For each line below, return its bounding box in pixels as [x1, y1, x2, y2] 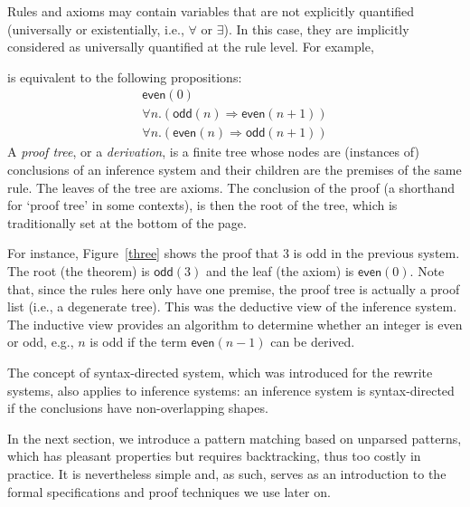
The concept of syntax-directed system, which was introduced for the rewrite [7, 363, 433, 381]
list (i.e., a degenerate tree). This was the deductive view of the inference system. [7, 297, 457, 316]
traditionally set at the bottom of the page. [7, 213, 247, 232]
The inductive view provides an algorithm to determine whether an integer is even [7, 314, 463, 333]
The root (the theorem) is [7, 262, 150, 281]
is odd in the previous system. [293, 244, 460, 263]
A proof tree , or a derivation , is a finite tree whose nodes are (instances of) [7, 142, 419, 161]
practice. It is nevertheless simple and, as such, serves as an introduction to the [7, 464, 446, 483]
